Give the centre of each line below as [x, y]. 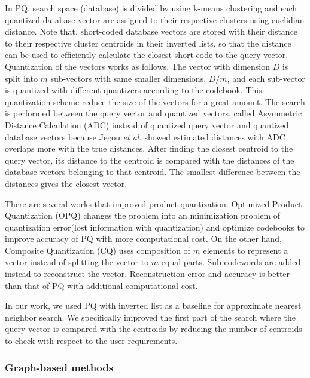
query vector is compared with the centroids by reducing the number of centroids [154, 329]
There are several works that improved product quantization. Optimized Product [154, 203]
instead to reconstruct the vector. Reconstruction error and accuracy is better [148, 274]
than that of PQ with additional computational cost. [101, 285]
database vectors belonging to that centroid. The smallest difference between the [153, 172]
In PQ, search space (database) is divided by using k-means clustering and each [151, 8]
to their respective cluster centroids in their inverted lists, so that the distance [148, 43]
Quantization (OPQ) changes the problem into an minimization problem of [143, 215]
